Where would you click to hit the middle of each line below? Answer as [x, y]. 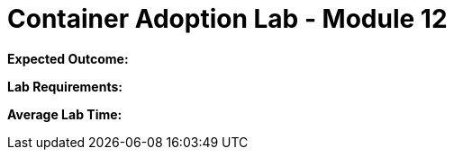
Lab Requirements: [65, 86]
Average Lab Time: [65, 114]
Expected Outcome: [68, 58]
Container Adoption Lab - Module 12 [227, 19]
